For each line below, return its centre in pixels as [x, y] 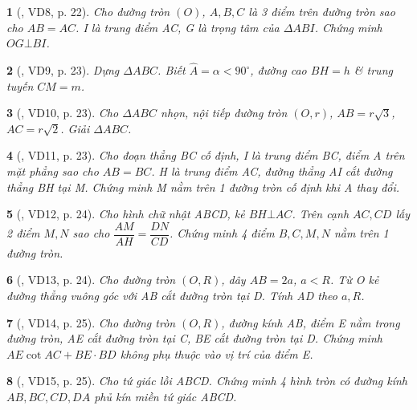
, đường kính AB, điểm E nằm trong [311, 322]
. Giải [75, 128]
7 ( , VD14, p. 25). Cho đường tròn [91, 322]
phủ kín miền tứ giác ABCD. [166, 396]
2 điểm [23, 233]
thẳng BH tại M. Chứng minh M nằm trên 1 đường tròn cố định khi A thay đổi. [203, 187]
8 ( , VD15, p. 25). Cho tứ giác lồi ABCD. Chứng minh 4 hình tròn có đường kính [207, 381]
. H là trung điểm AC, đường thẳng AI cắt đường [272, 170]
